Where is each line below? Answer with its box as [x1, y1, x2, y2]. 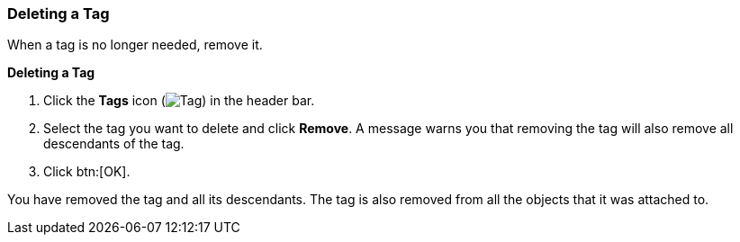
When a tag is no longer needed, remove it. [7, 37, 263, 53]
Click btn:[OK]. [43, 164, 131, 180]
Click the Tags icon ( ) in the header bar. [43, 93, 315, 109]
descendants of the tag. [43, 136, 185, 152]
